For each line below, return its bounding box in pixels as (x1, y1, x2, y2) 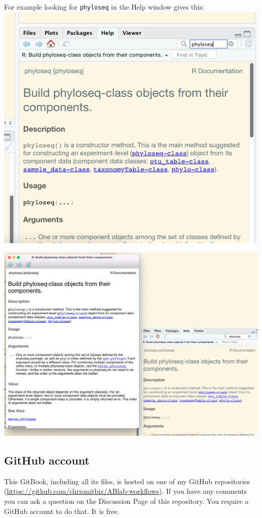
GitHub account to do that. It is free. (4, 505, 119, 516)
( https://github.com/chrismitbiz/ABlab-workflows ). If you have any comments (4, 486, 247, 496)
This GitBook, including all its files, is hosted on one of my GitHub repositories (4, 476, 250, 486)
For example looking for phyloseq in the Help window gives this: (4, 2, 205, 12)
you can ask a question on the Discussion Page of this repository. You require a (4, 495, 249, 506)
